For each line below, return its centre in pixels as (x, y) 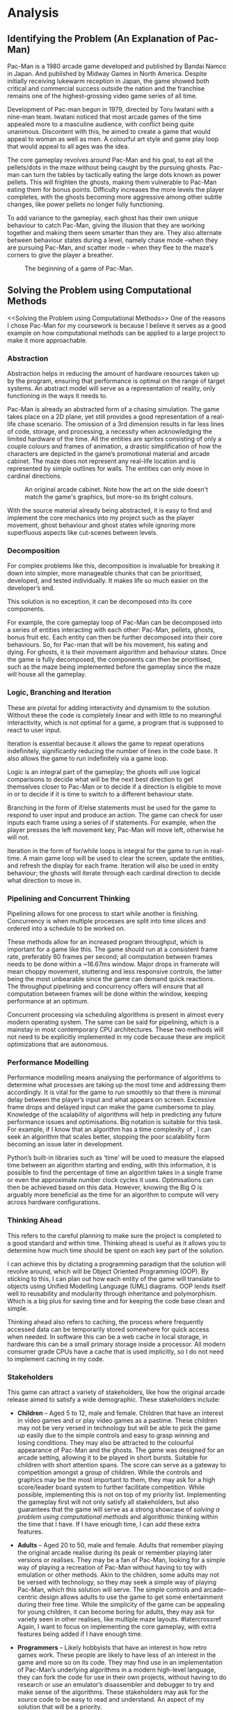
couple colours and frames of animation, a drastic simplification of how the (114, 446)
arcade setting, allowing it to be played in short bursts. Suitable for (112, 1457)
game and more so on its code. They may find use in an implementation (120, 1662)
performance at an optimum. (48, 1001)
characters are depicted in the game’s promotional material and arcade (109, 454)
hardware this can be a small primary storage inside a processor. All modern (116, 1344)
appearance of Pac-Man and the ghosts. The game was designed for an (121, 1450)
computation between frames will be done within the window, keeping (107, 994)
